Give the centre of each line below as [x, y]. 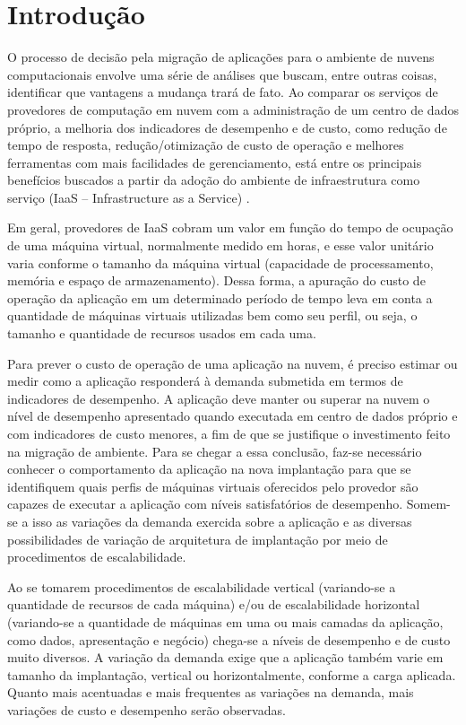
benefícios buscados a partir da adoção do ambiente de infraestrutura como [214, 180]
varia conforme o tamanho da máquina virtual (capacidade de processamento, [220, 262]
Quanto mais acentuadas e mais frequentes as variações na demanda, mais [211, 692]
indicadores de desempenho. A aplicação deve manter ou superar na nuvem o [219, 398]
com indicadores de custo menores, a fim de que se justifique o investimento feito [229, 433]
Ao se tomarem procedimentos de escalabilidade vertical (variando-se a [202, 586]
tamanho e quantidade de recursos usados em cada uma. [162, 333]
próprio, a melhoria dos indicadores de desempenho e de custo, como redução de [227, 127]
